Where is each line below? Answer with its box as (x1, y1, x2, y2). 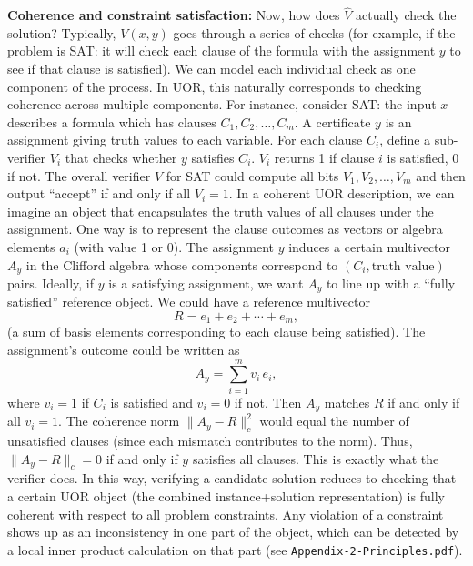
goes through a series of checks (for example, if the (173, 23, 456, 42)
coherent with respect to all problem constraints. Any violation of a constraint (7, 504, 444, 523)
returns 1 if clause (274, 147, 375, 167)
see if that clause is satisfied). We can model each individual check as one (7, 59, 416, 77)
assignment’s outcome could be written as (7, 340, 240, 359)
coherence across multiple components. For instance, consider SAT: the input (7, 95, 437, 114)
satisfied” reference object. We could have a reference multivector (7, 292, 370, 311)
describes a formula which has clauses (7, 112, 216, 131)
